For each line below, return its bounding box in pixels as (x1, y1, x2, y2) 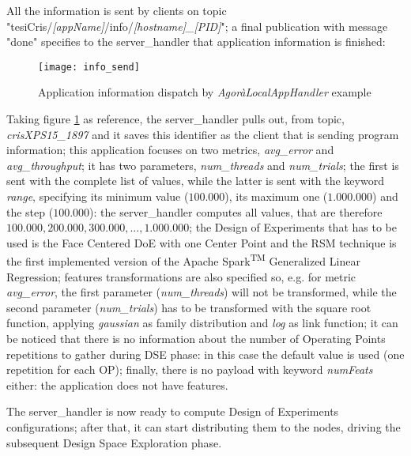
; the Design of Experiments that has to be (189, 219, 397, 236)
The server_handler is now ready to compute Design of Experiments (6, 403, 339, 420)
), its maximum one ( (224, 188, 328, 204)
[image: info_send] (38, 61, 140, 73)
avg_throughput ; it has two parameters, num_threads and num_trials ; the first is (6, 156, 399, 173)
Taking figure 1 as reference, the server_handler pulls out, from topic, (6, 111, 345, 127)
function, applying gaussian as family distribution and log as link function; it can (6, 315, 398, 331)
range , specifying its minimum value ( (6, 188, 189, 204)
